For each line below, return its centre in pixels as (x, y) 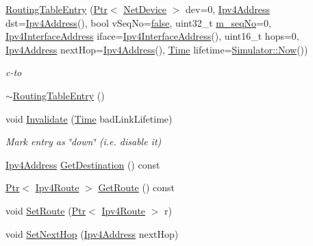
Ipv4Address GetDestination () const (83, 164)
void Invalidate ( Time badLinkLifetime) (89, 118)
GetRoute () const (136, 187)
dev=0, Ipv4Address (228, 9)
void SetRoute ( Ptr (46, 210)
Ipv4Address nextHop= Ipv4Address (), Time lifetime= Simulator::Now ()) (157, 49)
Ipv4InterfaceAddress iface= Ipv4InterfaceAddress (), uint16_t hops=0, (152, 36)
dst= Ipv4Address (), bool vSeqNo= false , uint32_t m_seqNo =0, (138, 22)
